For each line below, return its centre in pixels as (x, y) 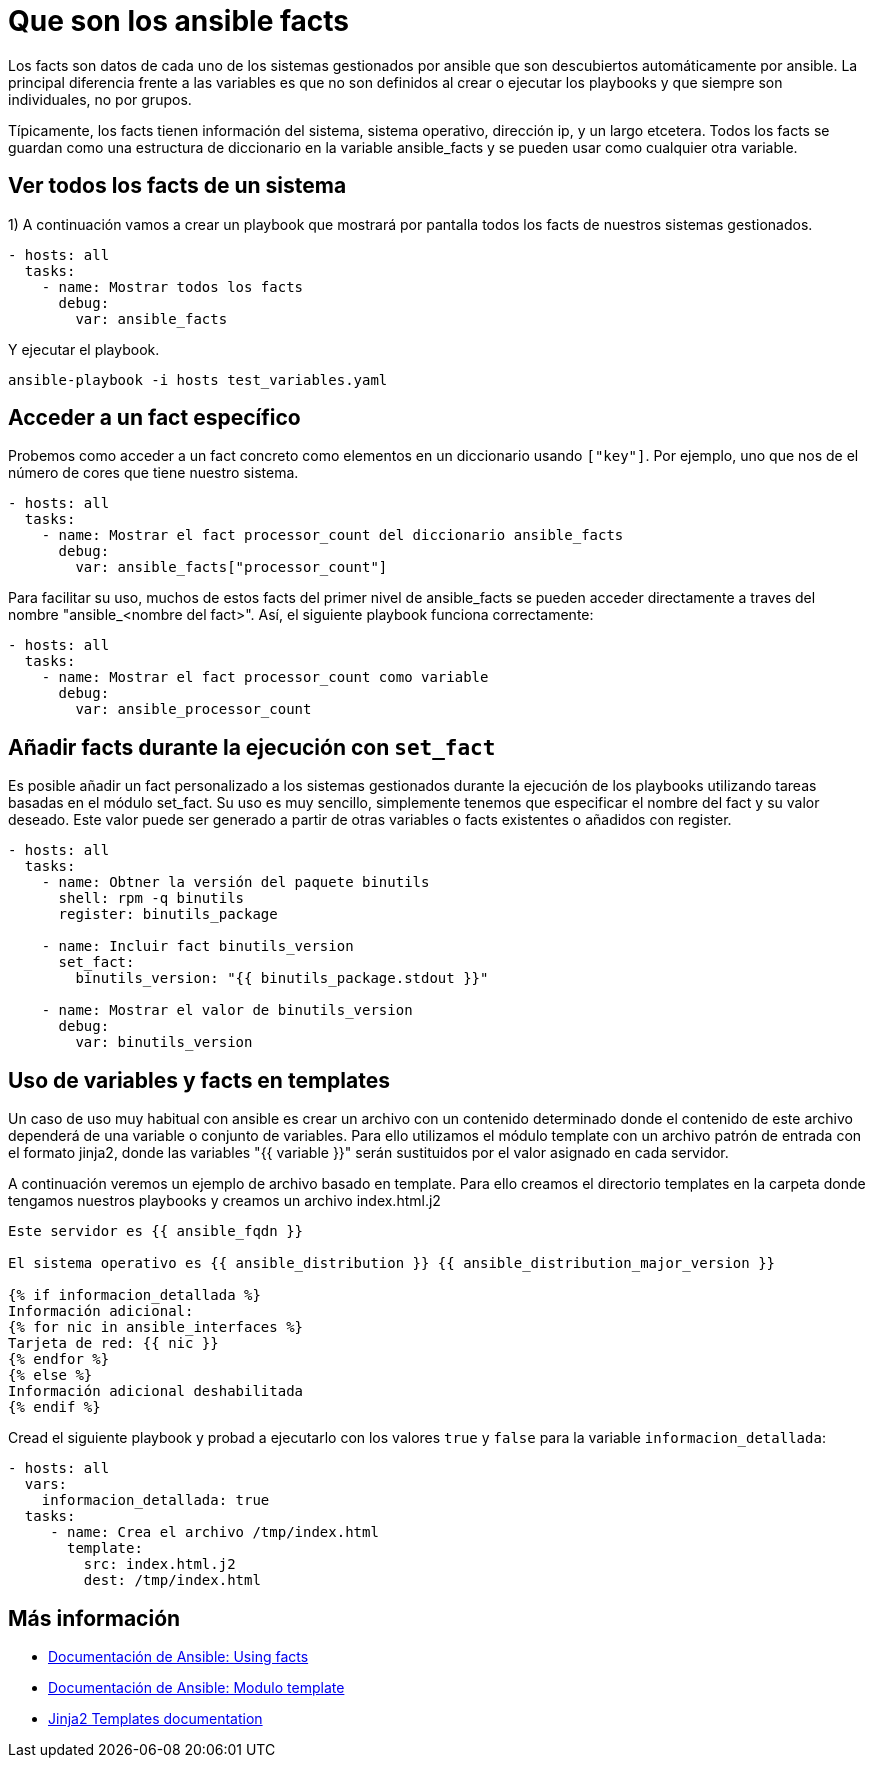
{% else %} (50, 1375)
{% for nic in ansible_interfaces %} (156, 1327)
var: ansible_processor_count (193, 709)
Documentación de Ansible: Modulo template (196, 1687)
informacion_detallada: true (155, 1500)
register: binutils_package (168, 914)
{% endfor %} (59, 1359)
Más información (94, 1618)
